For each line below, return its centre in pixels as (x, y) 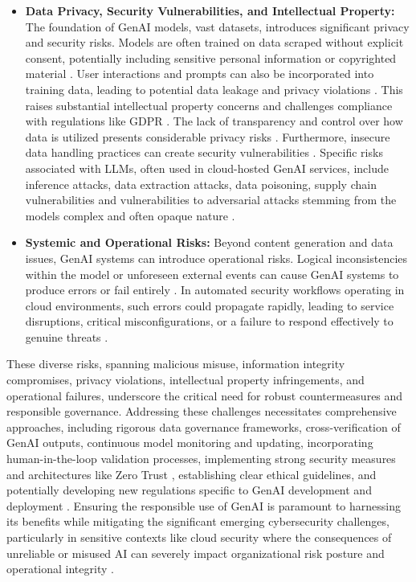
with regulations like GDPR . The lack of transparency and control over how (214, 121)
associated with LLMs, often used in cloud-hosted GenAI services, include (207, 168)
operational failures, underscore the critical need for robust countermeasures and (205, 395)
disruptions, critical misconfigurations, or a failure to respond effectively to (209, 321)
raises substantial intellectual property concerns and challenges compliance (209, 105)
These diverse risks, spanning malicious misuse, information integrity (176, 364)
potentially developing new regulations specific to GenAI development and (189, 490)
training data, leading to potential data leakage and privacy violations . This (214, 89)
